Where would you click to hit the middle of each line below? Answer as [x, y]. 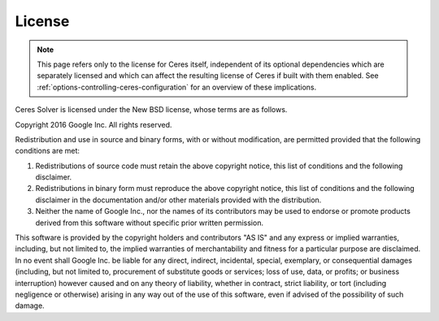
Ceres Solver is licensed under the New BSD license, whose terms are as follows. [151, 110]
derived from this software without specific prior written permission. [150, 223]
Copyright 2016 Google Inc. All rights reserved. [93, 124]
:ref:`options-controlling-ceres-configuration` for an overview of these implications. [177, 87]
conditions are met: [48, 151]
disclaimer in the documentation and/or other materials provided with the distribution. [178, 200]
